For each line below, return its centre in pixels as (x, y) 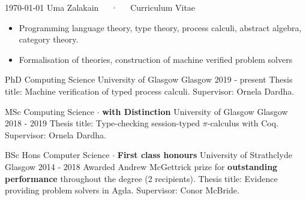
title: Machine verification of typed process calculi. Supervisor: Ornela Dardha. (150, 91)
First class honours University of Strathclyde (205, 155)
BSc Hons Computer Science (57, 155)
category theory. (49, 39)
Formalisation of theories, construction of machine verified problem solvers (156, 59)
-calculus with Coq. (243, 123)
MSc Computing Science (49, 111)
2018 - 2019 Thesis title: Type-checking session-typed (103, 123)
